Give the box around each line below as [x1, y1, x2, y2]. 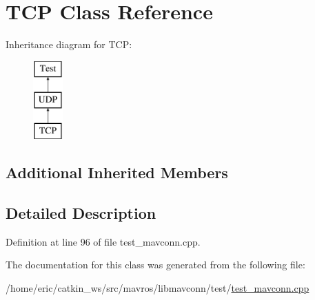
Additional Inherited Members [6, 162, 228, 183]
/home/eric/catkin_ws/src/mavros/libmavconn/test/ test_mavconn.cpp [6, 280, 309, 294]
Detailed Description [6, 202, 156, 223]
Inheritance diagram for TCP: [6, 37, 132, 52]
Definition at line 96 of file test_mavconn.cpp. [6, 234, 201, 248]
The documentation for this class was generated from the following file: [6, 257, 305, 272]
